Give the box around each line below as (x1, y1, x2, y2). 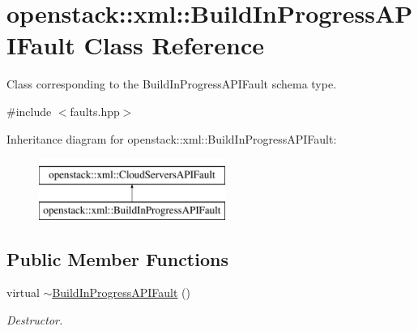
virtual (6, 284, 40, 301)
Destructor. (6, 312, 63, 329)
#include (6, 102, 52, 119)
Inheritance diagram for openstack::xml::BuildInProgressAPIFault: (6, 130, 337, 147)
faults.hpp (70, 102, 120, 119)
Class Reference (83, 28, 264, 62)
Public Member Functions (6, 246, 228, 271)
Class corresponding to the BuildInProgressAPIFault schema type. (6, 75, 337, 92)
